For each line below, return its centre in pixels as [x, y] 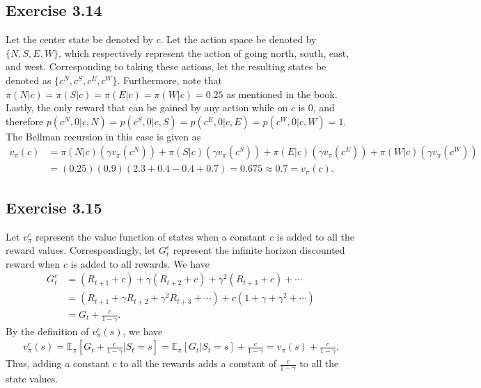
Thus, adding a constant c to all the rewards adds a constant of [141, 363]
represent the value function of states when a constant [151, 236]
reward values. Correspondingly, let [81, 250]
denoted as [29, 80]
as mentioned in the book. [282, 94]
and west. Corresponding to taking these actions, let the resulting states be [166, 66]
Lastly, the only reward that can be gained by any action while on [147, 107]
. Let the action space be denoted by [238, 39]
